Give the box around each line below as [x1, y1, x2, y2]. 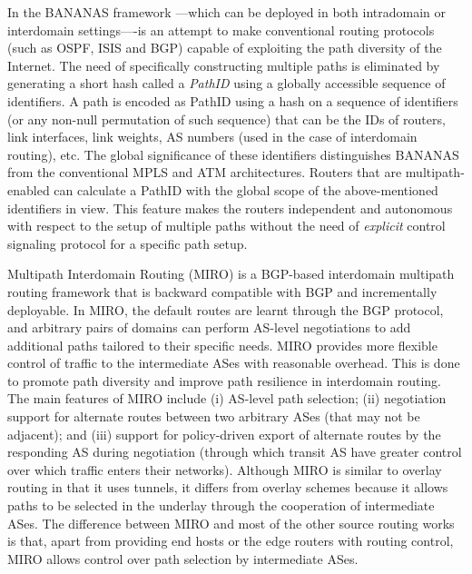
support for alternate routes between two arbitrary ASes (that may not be [7, 407, 420, 426]
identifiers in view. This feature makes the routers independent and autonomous [7, 198, 453, 217]
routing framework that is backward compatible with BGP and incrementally [7, 282, 438, 301]
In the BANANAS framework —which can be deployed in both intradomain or [7, 3, 446, 21]
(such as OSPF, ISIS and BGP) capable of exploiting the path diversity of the [7, 38, 442, 57]
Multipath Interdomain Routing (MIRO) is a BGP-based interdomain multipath [7, 264, 455, 283]
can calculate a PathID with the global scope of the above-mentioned [54, 180, 438, 199]
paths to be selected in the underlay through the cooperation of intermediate [7, 496, 435, 515]
